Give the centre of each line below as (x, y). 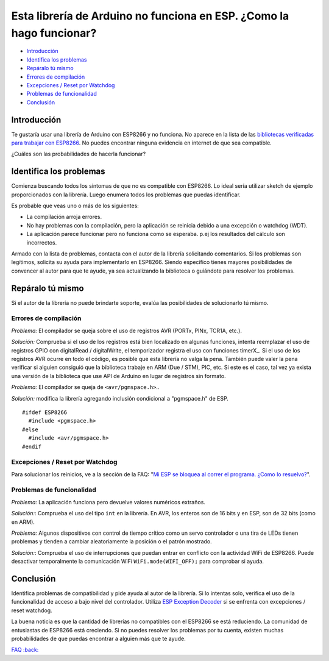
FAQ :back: (25, 650)
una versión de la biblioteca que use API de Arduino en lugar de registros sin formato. (119, 376)
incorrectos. (42, 242)
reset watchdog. (32, 610)
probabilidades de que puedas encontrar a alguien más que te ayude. (98, 639)
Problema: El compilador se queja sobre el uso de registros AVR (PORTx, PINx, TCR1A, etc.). (126, 330)
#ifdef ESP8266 (45, 412)
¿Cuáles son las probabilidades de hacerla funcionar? (79, 154)
